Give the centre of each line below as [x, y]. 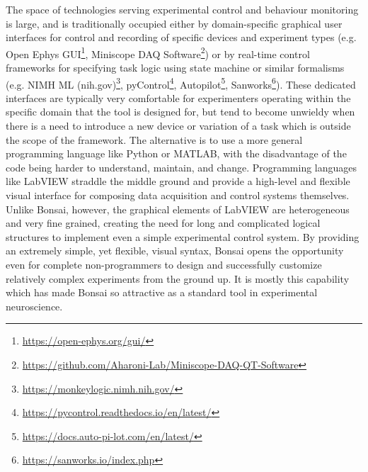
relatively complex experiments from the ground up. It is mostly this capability [178, 278]
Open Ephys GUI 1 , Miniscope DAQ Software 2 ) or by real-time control [158, 52]
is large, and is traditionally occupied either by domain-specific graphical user [174, 23]
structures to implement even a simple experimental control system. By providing [183, 236]
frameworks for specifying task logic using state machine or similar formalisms [175, 68]
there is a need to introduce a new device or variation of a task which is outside [178, 126]
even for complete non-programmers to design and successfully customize [164, 264]
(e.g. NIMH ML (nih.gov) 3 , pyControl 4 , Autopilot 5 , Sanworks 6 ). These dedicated [181, 83]
